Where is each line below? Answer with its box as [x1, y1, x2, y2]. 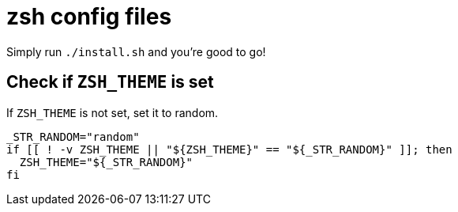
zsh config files [6, 3, 172, 30]
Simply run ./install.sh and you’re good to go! [6, 44, 266, 59]
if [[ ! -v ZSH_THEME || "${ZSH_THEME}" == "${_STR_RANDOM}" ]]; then [6, 142, 452, 156]
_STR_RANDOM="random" [6, 130, 140, 143]
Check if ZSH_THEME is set [6, 72, 214, 93]
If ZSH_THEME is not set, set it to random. [6, 105, 219, 119]
